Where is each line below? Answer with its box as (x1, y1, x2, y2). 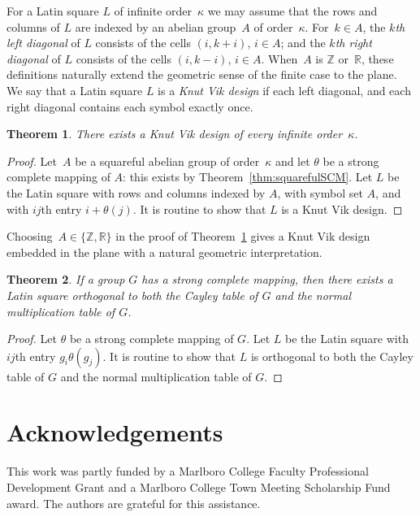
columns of (6, 18, 60, 35)
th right (335, 34, 372, 51)
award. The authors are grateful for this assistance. (6, 494, 261, 511)
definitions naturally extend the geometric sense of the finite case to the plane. (6, 66, 397, 83)
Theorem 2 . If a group (6, 271, 125, 288)
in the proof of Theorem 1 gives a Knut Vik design (115, 228, 370, 245)
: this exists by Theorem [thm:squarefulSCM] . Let (123, 168, 373, 185)
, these (361, 50, 394, 67)
